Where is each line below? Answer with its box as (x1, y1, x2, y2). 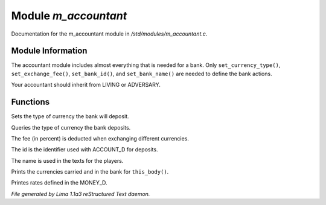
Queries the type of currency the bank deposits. (11, 124, 131, 131)
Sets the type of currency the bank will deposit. (11, 113, 129, 120)
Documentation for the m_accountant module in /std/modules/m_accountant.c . (11, 30, 208, 37)
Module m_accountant (11, 9, 127, 22)
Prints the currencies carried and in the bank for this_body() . (11, 168, 169, 175)
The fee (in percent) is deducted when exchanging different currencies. (11, 134, 190, 142)
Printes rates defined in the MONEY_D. (11, 179, 108, 186)
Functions (11, 97, 50, 107)
